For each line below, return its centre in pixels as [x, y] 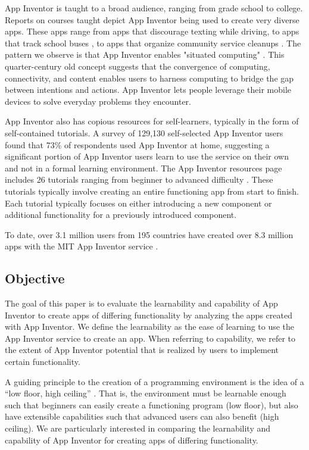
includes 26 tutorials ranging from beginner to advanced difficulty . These [139, 179]
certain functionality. [43, 362]
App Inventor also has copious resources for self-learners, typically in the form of [152, 121]
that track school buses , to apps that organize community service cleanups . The [153, 43]
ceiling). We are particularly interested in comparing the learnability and [138, 428]
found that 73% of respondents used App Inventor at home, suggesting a [137, 144]
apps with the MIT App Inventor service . [82, 246]
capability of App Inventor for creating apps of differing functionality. [132, 440]
